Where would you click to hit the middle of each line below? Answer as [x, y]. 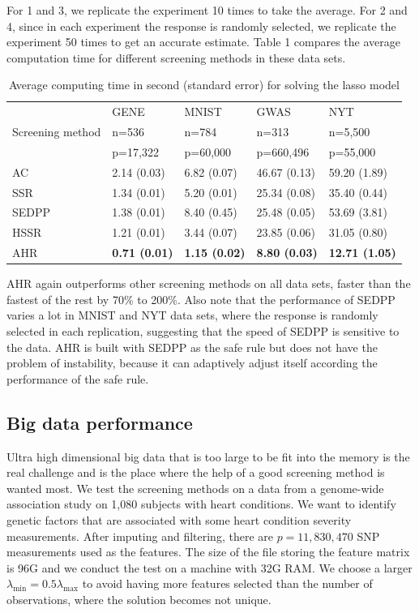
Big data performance [100, 422]
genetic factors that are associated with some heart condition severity [179, 519]
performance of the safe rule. [78, 378]
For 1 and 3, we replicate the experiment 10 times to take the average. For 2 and [207, 10]
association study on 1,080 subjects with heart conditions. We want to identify [201, 504]
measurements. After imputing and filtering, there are [140, 536]
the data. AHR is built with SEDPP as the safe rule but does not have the [192, 347]
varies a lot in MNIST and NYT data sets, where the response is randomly [192, 315]
